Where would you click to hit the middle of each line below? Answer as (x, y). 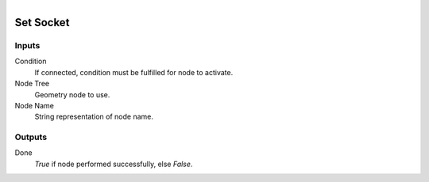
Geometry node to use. (72, 94)
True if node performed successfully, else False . (114, 164)
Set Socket (42, 23)
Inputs (27, 45)
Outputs (31, 137)
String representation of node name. (94, 117)
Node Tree (32, 84)
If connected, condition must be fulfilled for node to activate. (134, 72)
